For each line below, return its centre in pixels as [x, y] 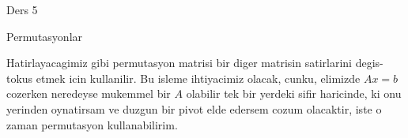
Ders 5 [22, 9]
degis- [369, 63]
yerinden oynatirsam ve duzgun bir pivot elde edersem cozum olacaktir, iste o [194, 108]
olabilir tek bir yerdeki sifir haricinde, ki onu [294, 93]
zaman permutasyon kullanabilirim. [92, 124]
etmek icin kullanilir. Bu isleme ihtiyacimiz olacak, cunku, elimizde [198, 78]
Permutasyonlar [45, 36]
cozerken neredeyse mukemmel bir [89, 93]
